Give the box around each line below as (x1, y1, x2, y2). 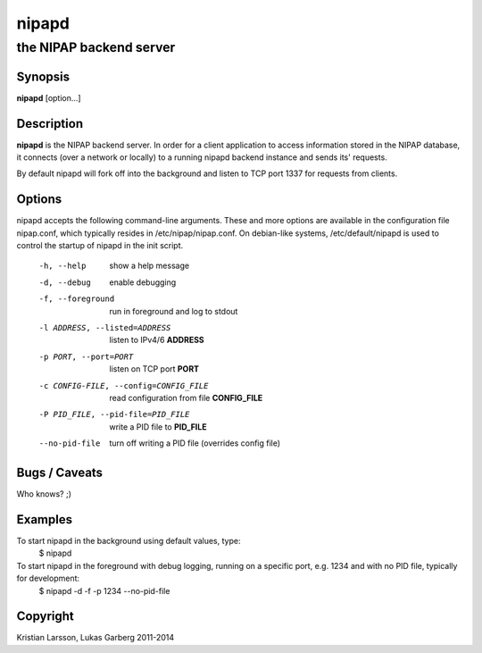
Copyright (16, 608, 75, 624)
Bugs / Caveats (16, 465, 103, 480)
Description (16, 116, 84, 131)
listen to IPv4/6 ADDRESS (109, 335, 204, 346)
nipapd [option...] (16, 92, 81, 103)
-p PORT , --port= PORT (38, 351, 134, 362)
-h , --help (38, 261, 87, 272)
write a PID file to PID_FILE (109, 421, 207, 432)
